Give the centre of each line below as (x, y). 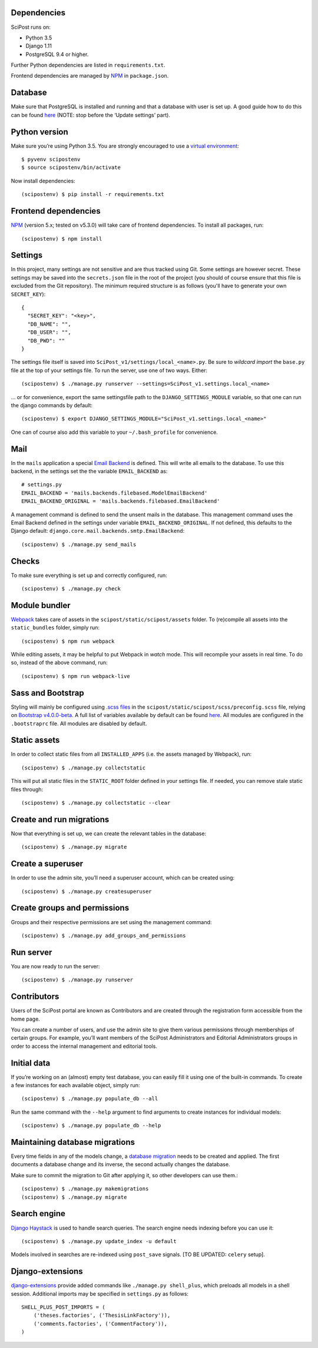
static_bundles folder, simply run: (55, 627)
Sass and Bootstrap (48, 693)
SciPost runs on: (31, 27)
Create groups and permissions (70, 908)
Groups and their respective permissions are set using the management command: (111, 922)
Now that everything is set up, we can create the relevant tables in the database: (108, 834)
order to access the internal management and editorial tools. (84, 1046)
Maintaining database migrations (73, 1142)
